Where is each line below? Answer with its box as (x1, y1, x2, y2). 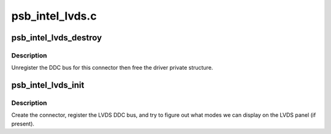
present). (11, 120, 35, 127)
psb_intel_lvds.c (11, 9, 97, 23)
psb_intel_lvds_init (11, 80, 85, 91)
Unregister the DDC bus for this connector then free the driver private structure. (11, 64, 213, 72)
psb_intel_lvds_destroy (11, 32, 102, 43)
